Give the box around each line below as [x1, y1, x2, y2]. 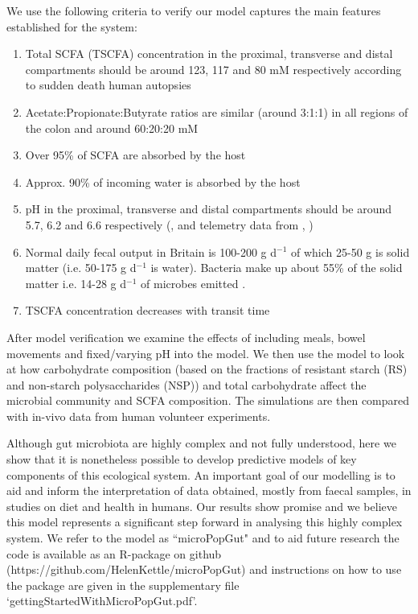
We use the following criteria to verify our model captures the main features [6, 2, 381, 19]
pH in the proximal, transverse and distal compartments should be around [25, 200, 392, 217]
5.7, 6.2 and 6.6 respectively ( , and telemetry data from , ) [25, 216, 313, 233]
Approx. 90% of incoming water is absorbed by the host [25, 173, 301, 190]
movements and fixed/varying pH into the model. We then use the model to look [6, 344, 405, 361]
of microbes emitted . [141, 274, 246, 291]
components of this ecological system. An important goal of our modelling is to [6, 466, 395, 483]
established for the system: [6, 18, 137, 35]
